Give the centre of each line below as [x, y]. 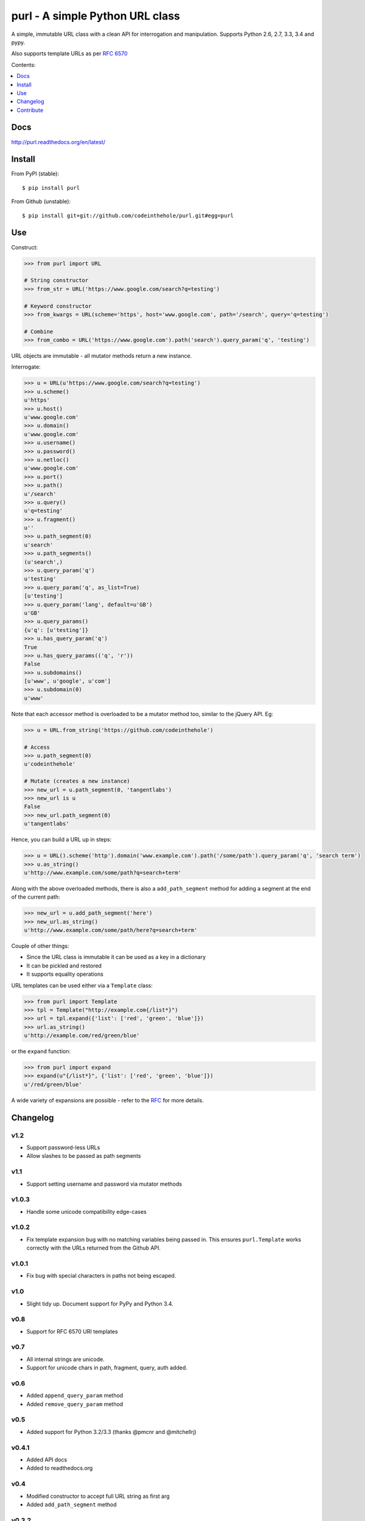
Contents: [23, 64]
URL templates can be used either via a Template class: [82, 985]
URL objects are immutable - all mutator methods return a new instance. [102, 356]
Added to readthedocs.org [60, 1468]
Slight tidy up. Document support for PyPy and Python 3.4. [100, 1303]
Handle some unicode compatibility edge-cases [87, 1211]
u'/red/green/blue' [53, 1084]
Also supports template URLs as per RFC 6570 [69, 54]
